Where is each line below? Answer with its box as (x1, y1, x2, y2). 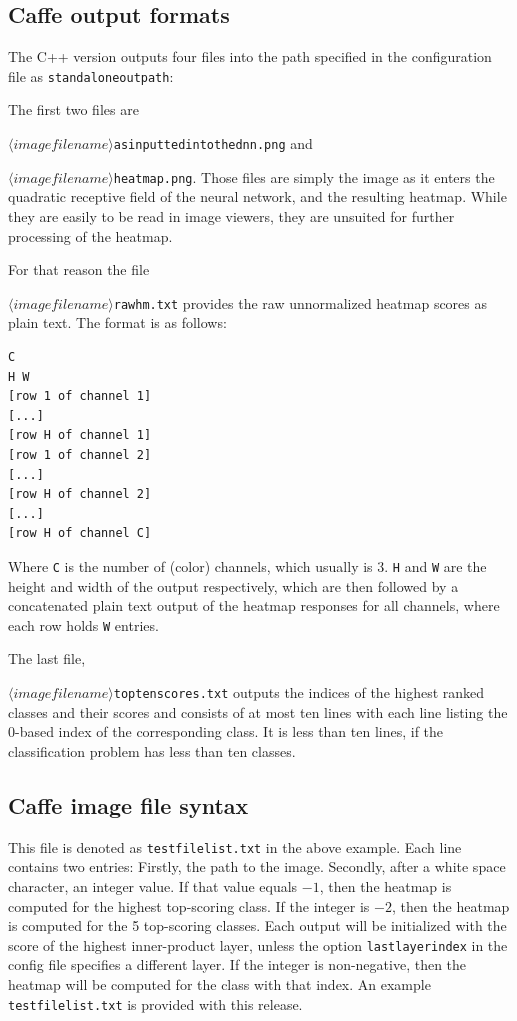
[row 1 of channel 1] (8, 389, 152, 404)
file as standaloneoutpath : (8, 65, 174, 86)
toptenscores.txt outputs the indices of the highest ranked (113, 682, 485, 703)
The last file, (8, 648, 86, 669)
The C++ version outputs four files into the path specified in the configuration (8, 46, 492, 67)
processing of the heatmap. (8, 225, 173, 246)
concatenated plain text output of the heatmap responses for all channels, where (8, 595, 500, 616)
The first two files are (8, 99, 139, 120)
